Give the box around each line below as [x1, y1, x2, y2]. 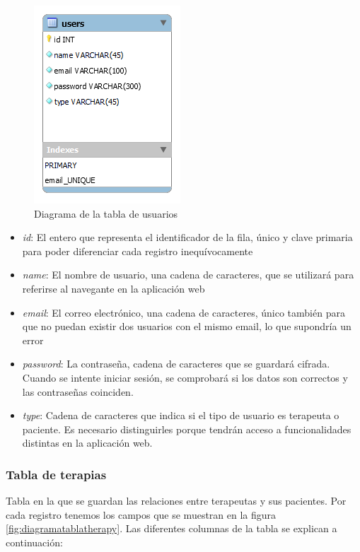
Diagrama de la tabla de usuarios [34, 206, 178, 221]
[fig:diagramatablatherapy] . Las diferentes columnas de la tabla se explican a [6, 521, 337, 536]
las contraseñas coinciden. [22, 384, 134, 399]
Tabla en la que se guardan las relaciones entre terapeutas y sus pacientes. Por [6, 493, 347, 508]
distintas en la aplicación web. [22, 435, 153, 450]
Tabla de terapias [6, 465, 107, 483]
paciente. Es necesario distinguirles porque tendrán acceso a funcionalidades [22, 421, 352, 436]
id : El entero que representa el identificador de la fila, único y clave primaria [22, 230, 353, 245]
